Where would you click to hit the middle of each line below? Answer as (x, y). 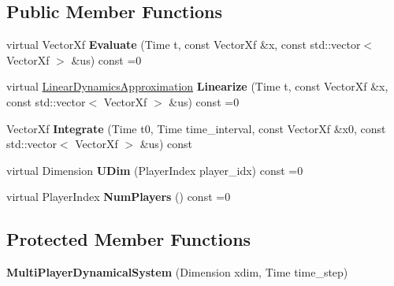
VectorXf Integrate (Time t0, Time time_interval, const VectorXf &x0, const (196, 128)
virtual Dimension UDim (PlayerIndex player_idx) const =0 (155, 170)
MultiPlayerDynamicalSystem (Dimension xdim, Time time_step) (177, 272)
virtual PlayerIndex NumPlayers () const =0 (119, 197)
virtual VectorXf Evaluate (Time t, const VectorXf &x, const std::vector (184, 45)
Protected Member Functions (129, 239)
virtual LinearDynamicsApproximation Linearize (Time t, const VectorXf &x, (197, 86)
